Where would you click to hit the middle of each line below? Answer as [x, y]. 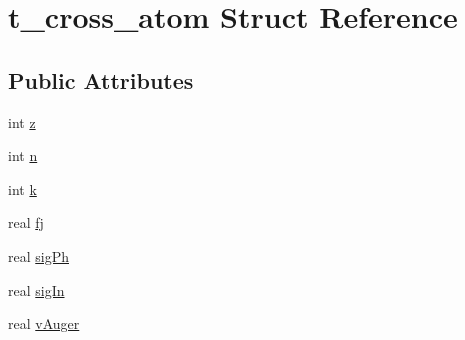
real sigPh [38, 255]
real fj [26, 222]
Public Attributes [101, 79]
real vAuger [44, 323]
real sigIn [36, 289]
